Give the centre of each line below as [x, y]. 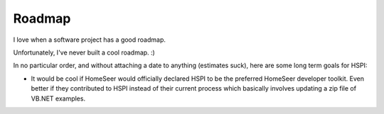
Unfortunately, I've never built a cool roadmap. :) [84, 52]
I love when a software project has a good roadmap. [90, 40]
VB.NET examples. [58, 98]
